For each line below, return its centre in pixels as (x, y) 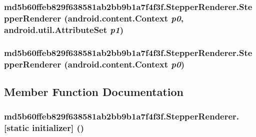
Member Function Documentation (94, 91)
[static (16, 128)
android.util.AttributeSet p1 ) (64, 29)
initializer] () (58, 128)
